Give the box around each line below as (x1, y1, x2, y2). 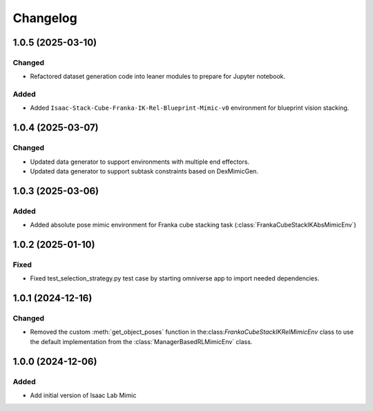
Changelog (12, 10, 77, 26)
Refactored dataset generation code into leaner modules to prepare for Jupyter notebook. (30, 73, 286, 81)
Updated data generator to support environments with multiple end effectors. (30, 157, 250, 166)
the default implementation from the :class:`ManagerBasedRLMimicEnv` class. (30, 337, 253, 345)
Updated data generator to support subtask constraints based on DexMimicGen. (30, 167, 259, 175)
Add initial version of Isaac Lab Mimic (30, 391, 137, 400)
